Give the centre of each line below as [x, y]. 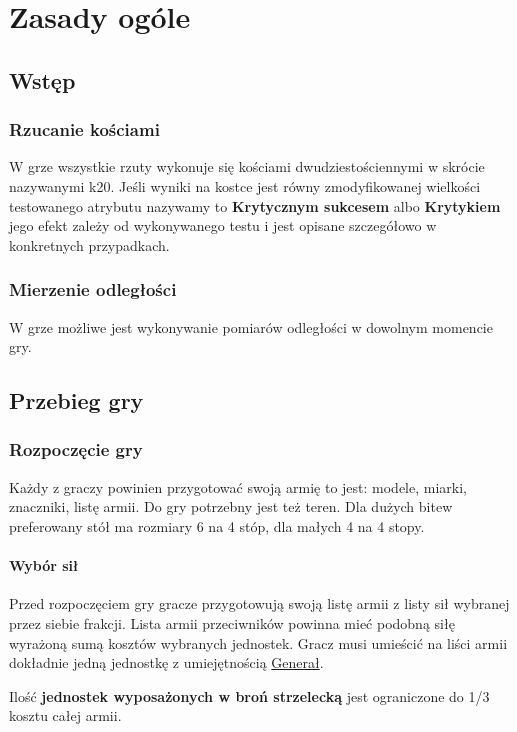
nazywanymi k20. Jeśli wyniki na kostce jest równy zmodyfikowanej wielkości [245, 185]
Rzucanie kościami [84, 129]
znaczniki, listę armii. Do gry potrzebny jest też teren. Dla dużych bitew [231, 506]
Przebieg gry [76, 400]
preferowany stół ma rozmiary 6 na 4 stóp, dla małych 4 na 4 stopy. [217, 525]
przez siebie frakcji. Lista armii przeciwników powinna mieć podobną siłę [232, 622]
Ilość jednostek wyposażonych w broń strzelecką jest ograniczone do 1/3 [249, 695]
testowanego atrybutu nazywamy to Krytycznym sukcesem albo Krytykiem [255, 205]
